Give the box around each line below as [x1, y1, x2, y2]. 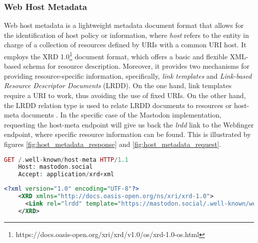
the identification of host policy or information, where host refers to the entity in [4, 29, 249, 40]
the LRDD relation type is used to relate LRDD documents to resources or [4, 100, 232, 110]
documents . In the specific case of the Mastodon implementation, [21, 110, 222, 120]
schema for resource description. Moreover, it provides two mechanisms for [23, 61, 250, 71]
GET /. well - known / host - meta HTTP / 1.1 [4, 156, 129, 163]
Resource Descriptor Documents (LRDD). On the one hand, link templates [4, 80, 232, 91]
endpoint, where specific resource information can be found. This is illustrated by [4, 129, 251, 139]
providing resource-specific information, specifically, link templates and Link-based [4, 70, 252, 81]
